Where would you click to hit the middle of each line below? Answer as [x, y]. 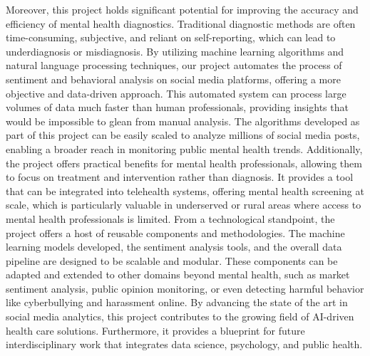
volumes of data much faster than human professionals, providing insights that [177, 107]
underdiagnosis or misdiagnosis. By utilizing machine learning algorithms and [175, 51]
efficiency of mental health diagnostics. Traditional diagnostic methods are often [181, 23]
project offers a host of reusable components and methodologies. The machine [175, 232]
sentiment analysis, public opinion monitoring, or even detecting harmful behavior [185, 288]
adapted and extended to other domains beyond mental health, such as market [178, 274]
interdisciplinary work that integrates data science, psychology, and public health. [184, 344]
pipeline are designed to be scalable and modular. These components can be [172, 260]
